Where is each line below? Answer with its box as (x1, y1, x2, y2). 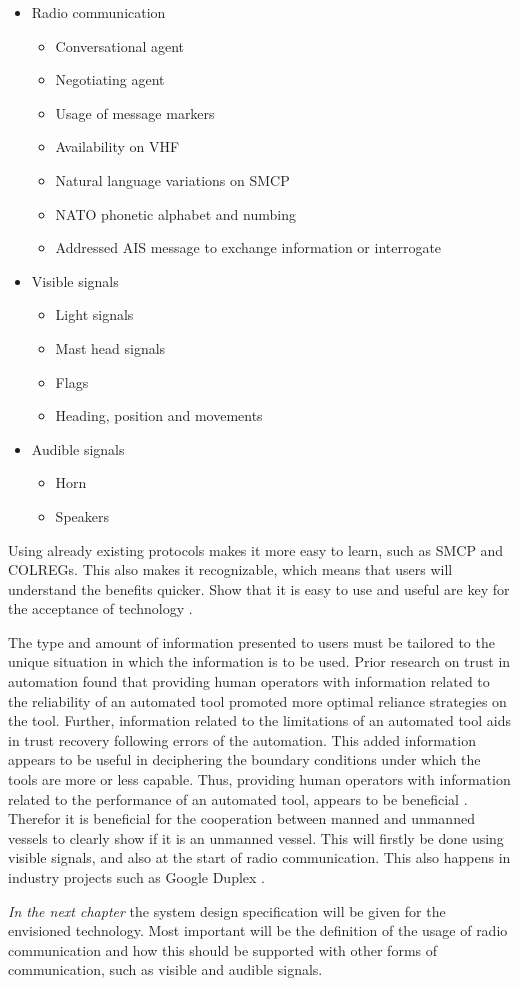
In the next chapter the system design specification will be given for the (8, 900, 446, 921)
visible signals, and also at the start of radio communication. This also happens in (8, 847, 511, 868)
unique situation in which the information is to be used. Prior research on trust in (8, 651, 511, 672)
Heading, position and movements (55, 405, 263, 426)
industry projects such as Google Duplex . (8, 867, 265, 887)
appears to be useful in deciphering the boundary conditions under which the (8, 749, 481, 770)
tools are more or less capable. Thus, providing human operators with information (8, 769, 511, 790)
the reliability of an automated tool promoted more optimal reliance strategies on (8, 690, 507, 711)
